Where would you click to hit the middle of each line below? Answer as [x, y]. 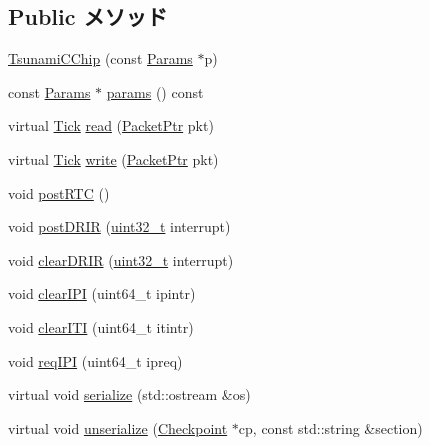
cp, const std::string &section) [330, 427]
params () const [155, 91]
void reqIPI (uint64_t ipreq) [95, 360]
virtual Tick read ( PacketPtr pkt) [111, 125]
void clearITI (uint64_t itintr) [101, 326]
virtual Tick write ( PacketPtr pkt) [113, 158]
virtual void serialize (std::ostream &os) [129, 394]
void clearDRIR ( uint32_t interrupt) [121, 259]
